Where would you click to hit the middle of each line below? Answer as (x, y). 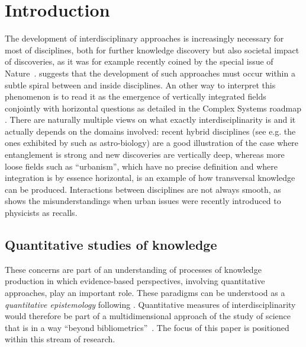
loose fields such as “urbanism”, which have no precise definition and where (141, 166)
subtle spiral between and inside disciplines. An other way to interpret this (140, 85)
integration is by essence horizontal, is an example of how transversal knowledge (150, 178)
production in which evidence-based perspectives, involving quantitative (135, 281)
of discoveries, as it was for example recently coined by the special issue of (139, 61)
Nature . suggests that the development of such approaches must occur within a (150, 73)
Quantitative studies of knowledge (111, 245)
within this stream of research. (60, 339)
